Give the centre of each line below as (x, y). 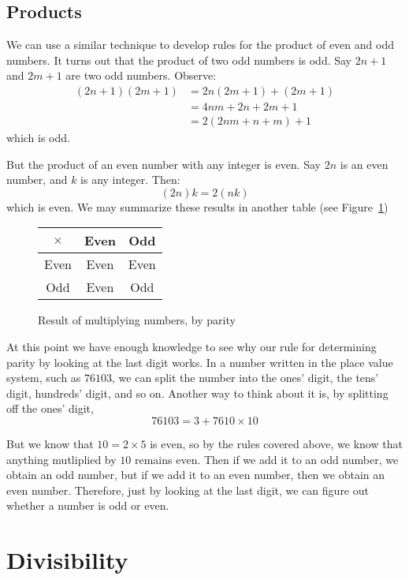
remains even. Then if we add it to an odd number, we (266, 459)
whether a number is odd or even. (88, 505)
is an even (364, 164)
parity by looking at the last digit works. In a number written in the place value (200, 362)
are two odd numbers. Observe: (141, 75)
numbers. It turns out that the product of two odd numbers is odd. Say (179, 60)
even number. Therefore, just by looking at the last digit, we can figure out (188, 490)
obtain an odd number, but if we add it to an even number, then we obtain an (196, 475)
